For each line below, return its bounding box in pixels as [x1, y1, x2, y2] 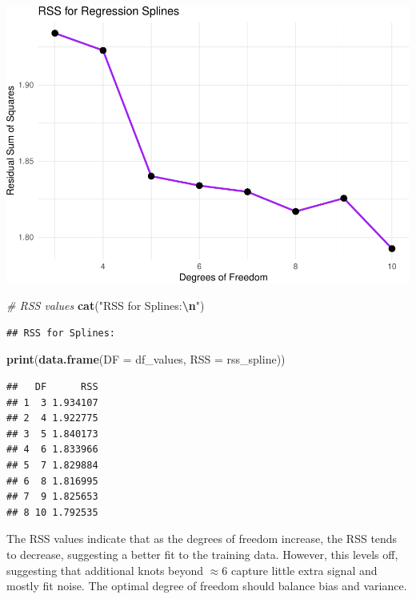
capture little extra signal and [230, 561, 378, 578]
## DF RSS [6, 381, 98, 393]
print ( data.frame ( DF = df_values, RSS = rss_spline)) [6, 351, 286, 368]
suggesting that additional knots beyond [6, 561, 204, 578]
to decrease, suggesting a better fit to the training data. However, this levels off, [6, 545, 398, 562]
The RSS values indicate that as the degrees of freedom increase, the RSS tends [6, 530, 398, 547]
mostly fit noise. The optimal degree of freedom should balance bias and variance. [6, 577, 407, 594]
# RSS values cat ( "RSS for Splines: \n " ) [6, 297, 205, 314]
